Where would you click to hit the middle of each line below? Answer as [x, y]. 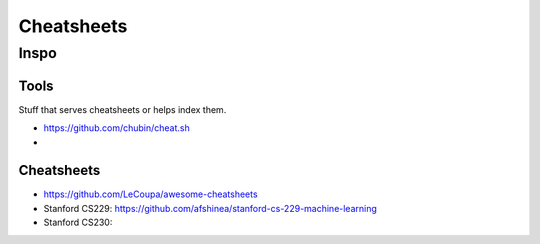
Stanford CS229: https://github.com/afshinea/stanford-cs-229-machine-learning [210, 208]
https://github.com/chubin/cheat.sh [116, 128]
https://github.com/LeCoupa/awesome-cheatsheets [151, 194]
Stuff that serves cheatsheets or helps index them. [122, 109]
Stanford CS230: [78, 222]
